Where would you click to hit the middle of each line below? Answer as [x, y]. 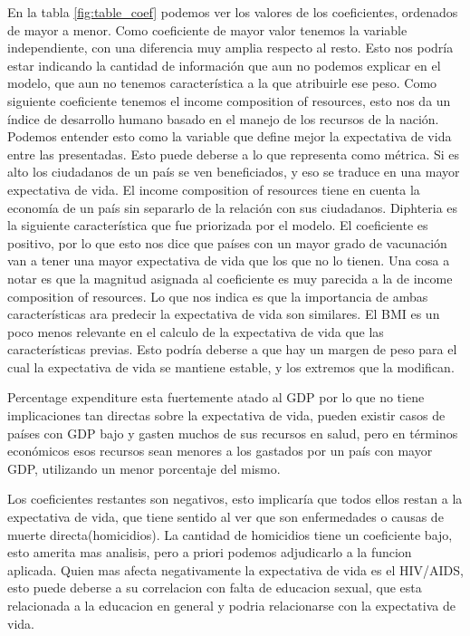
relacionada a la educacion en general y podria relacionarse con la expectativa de [231, 605]
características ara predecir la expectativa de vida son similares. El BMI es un [224, 314]
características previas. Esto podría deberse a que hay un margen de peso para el [232, 349]
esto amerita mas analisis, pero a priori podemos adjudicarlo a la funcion [210, 552]
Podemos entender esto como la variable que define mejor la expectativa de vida [230, 136]
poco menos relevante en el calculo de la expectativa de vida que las [196, 331]
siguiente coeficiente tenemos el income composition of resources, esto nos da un [229, 100]
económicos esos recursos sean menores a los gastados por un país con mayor [220, 451]
